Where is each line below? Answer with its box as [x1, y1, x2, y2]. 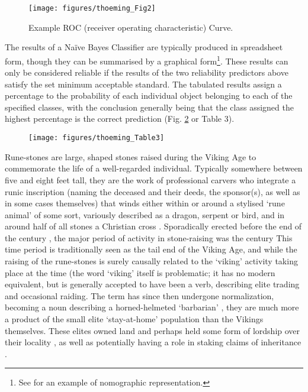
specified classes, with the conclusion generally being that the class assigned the [5, 101, 294, 113]
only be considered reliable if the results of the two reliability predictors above [5, 66, 288, 79]
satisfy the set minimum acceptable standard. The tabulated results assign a [5, 77, 282, 90]
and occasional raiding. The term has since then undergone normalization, [5, 289, 274, 302]
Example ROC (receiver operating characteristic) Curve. [28, 21, 233, 33]
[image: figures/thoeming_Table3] [28, 134, 165, 142]
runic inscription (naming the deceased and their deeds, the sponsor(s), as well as [5, 185, 300, 197]
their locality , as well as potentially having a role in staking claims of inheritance [5, 336, 301, 348]
